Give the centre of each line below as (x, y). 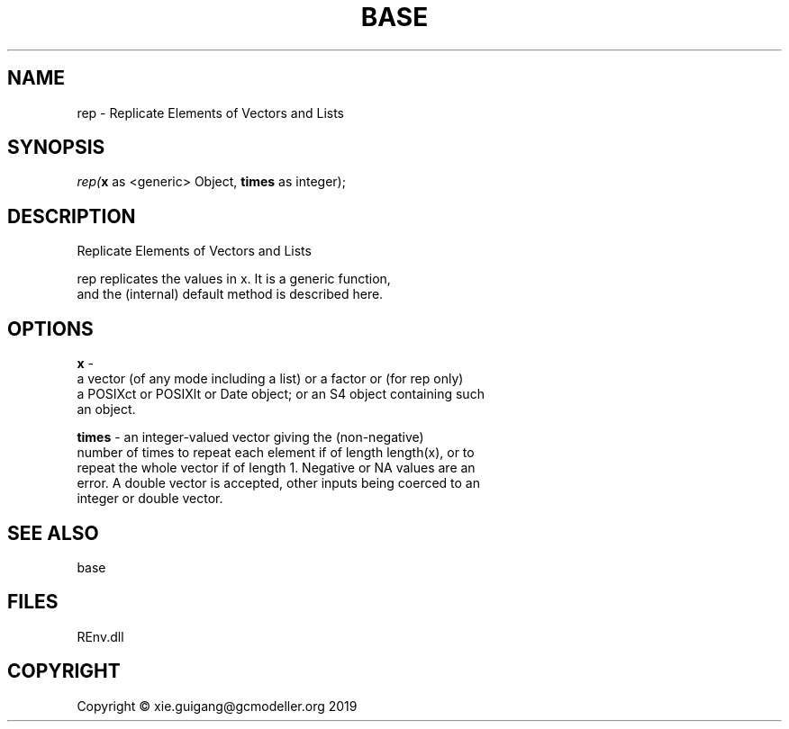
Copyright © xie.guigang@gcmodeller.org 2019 (217, 706)
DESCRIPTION (72, 216)
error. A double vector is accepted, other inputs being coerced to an (279, 483)
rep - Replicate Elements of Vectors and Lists (211, 112)
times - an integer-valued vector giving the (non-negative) (250, 437)
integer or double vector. (150, 499)
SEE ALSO (53, 533)
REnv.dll (100, 636)
